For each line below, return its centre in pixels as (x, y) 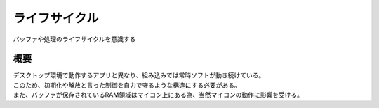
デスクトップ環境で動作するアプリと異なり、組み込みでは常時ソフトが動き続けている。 (139, 75)
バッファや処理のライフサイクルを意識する (74, 39)
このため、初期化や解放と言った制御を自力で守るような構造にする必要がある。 (127, 85)
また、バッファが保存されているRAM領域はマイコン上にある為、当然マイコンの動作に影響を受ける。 (158, 95)
